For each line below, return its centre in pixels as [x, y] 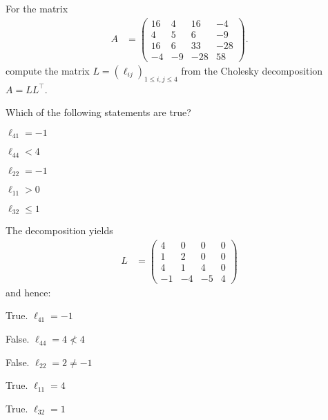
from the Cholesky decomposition [252, 70]
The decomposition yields [59, 230]
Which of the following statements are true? [98, 112]
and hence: [28, 292]
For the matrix [37, 8]
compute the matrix [48, 70]
